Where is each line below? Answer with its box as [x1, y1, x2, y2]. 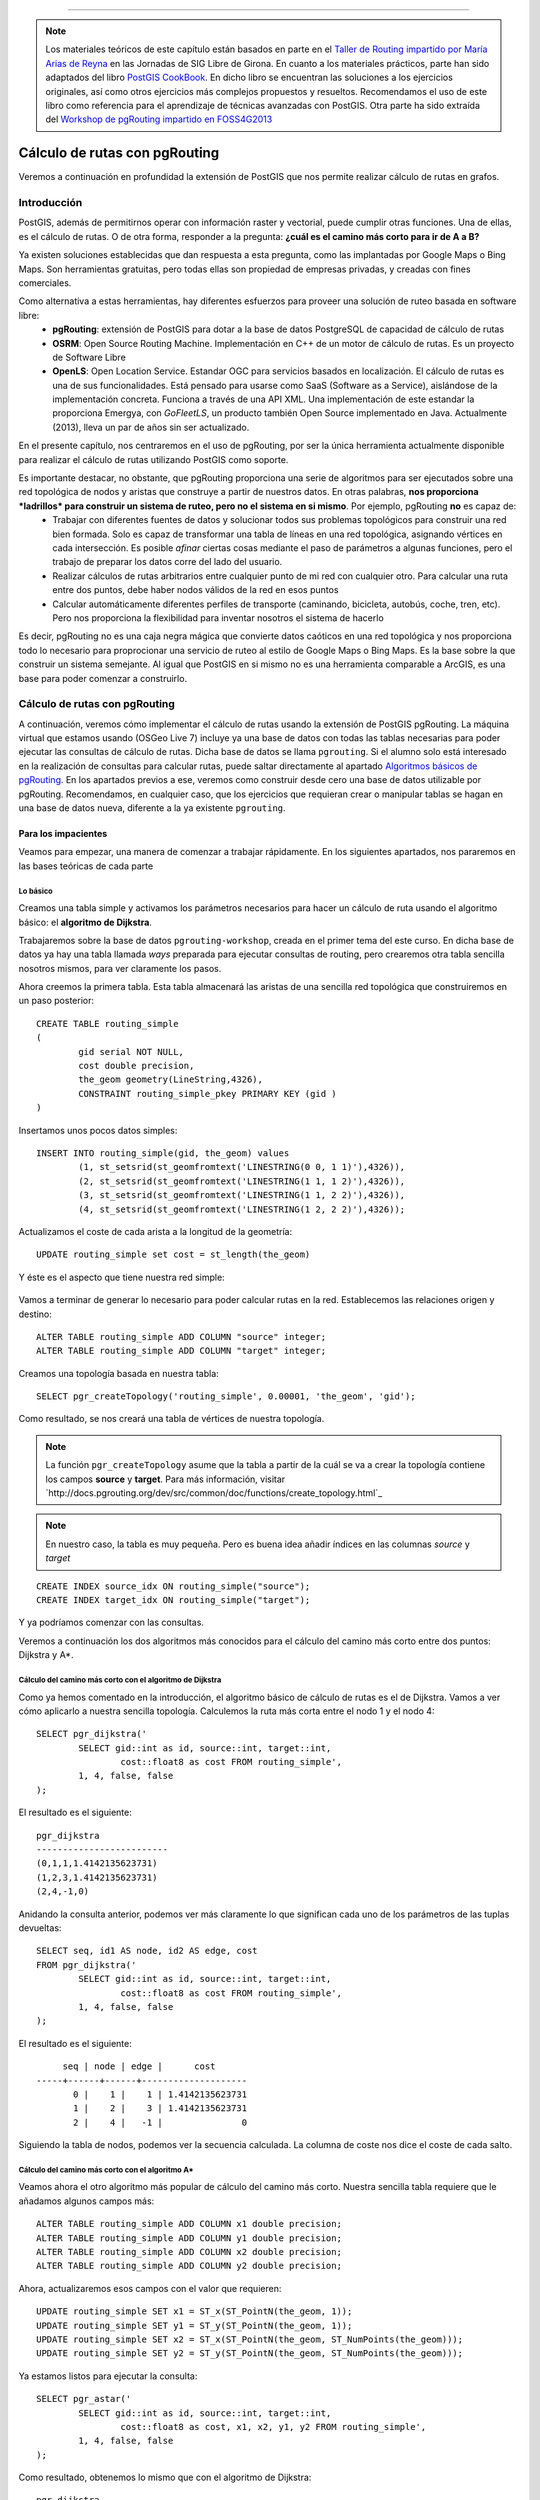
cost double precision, [78, 1060, 195, 1072]
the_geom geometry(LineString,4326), [78, 1074, 264, 1085]
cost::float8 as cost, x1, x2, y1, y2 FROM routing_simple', [120, 2421, 427, 2432]
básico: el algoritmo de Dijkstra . [18, 916, 152, 928]
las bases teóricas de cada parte [18, 860, 154, 872]
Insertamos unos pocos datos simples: [18, 1124, 178, 1136]
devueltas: [18, 1922, 62, 1934]
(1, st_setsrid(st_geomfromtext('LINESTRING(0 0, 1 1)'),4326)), [78, 1161, 406, 1173]
